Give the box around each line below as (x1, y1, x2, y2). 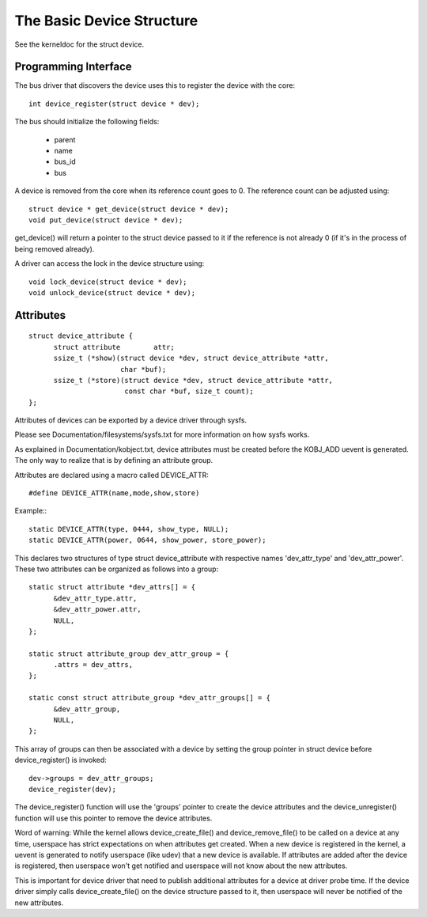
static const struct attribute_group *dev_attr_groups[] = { (28, 693, 270, 703)
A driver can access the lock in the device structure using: (14, 259, 205, 268)
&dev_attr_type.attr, (53, 593, 138, 603)
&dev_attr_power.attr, (53, 605, 142, 614)
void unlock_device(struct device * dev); (28, 288, 196, 297)
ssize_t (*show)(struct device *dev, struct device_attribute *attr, (53, 354, 329, 363)
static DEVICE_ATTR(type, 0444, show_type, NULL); (28, 525, 229, 533)
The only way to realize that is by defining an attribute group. (14, 456, 213, 465)
